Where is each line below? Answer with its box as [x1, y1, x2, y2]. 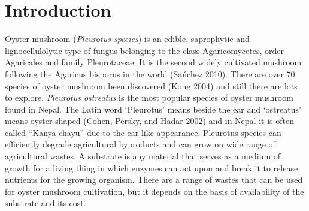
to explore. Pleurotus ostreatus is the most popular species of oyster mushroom [5, 91, 293, 104]
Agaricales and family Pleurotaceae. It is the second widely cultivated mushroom [5, 56, 302, 68]
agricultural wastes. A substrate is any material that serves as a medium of [5, 150, 281, 162]
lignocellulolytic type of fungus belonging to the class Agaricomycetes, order [5, 44, 284, 56]
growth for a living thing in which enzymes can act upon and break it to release [5, 161, 298, 174]
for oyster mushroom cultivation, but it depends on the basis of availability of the [5, 185, 304, 197]
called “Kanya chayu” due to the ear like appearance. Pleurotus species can [5, 126, 281, 138]
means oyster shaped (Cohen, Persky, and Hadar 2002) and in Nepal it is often [5, 114, 294, 127]
